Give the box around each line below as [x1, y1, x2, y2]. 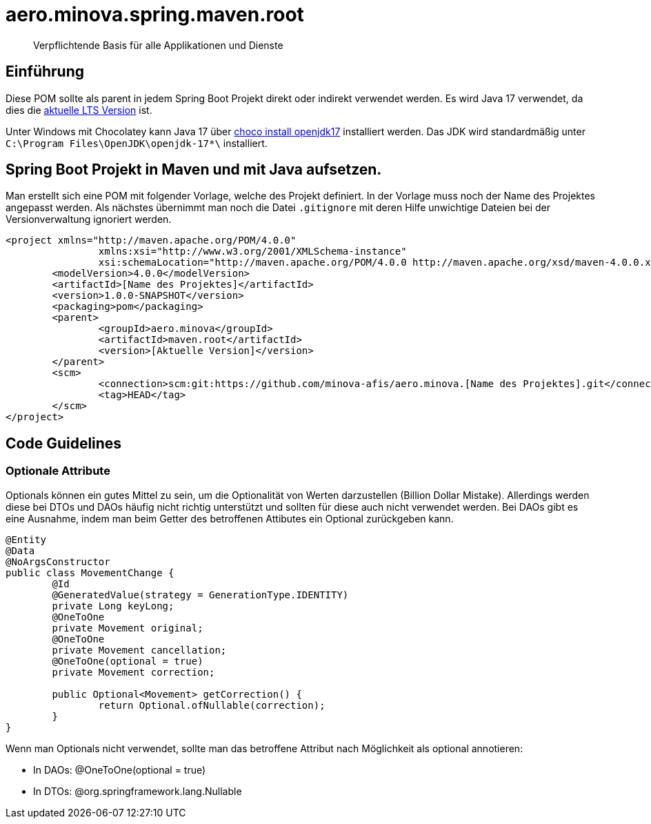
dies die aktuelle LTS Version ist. [6, 104, 152, 116]
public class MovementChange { [6, 567, 174, 578]
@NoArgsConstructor [6, 556, 110, 567]
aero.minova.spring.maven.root [6, 3, 304, 26]
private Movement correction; [52, 666, 215, 678]
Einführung [6, 63, 84, 81]
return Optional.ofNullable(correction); [98, 699, 325, 711]
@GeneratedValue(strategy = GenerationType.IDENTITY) [52, 589, 349, 600]
